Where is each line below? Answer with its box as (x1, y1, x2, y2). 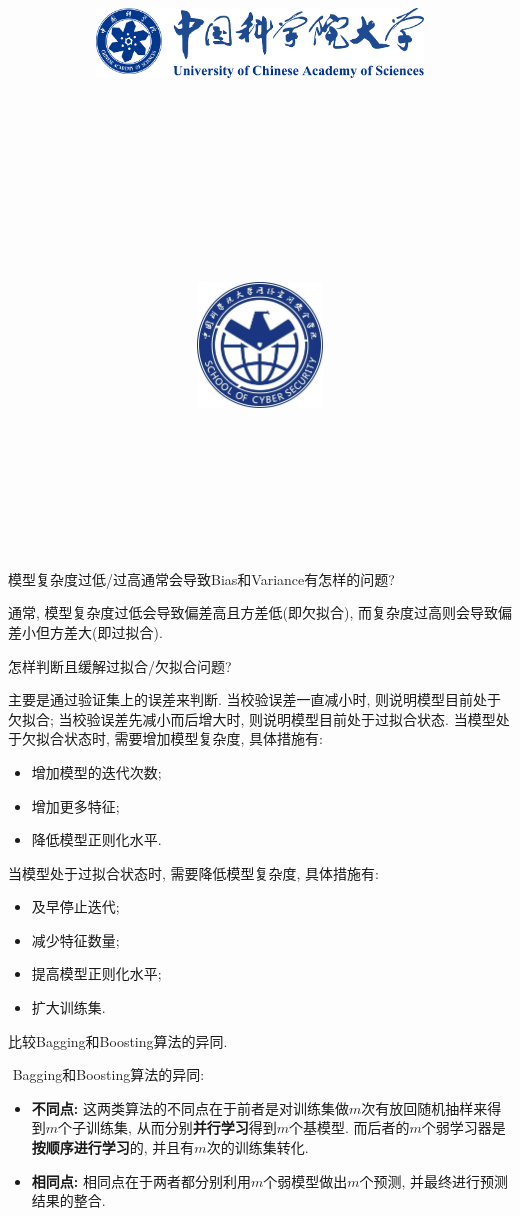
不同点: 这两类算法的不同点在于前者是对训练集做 (31, 1097, 349, 1118)
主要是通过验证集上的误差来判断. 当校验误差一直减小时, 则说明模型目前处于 (8, 689, 502, 710)
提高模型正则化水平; (31, 963, 162, 984)
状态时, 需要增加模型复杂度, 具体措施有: (63, 728, 323, 749)
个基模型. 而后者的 (288, 1117, 410, 1138)
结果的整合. (31, 1190, 106, 1211)
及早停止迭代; (31, 896, 120, 917)
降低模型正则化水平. (31, 829, 162, 850)
